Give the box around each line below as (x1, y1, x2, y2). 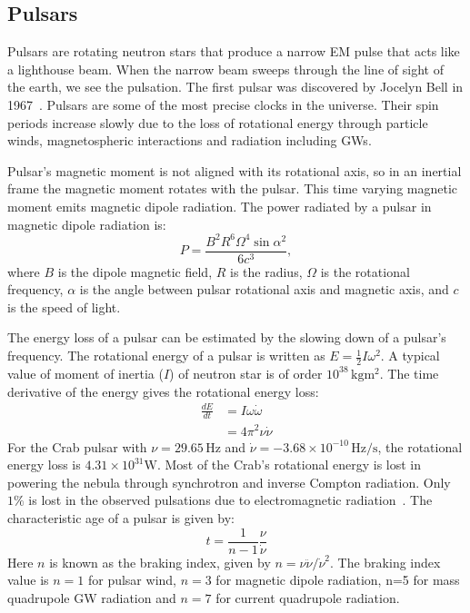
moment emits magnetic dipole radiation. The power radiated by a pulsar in (7, 196, 432, 215)
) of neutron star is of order (169, 363, 323, 382)
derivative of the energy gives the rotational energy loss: (7, 381, 319, 400)
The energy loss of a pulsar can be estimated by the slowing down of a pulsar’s (7, 328, 446, 347)
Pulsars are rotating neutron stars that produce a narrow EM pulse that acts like (7, 42, 460, 61)
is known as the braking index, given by (49, 552, 271, 571)
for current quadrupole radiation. (215, 588, 400, 607)
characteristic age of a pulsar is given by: (7, 508, 235, 527)
